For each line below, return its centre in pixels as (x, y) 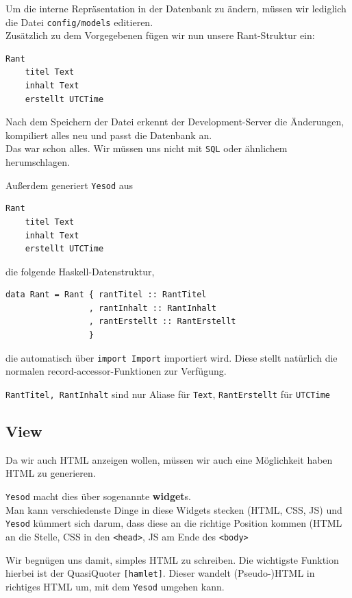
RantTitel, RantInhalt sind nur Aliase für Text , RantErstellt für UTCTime (168, 394)
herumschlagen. (38, 162)
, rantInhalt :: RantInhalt (152, 308)
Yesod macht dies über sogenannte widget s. (99, 496)
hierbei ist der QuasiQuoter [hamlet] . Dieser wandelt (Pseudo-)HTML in (160, 573)
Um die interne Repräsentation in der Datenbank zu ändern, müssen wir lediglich (176, 8)
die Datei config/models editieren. (79, 22)
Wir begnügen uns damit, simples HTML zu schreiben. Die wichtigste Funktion (172, 559)
